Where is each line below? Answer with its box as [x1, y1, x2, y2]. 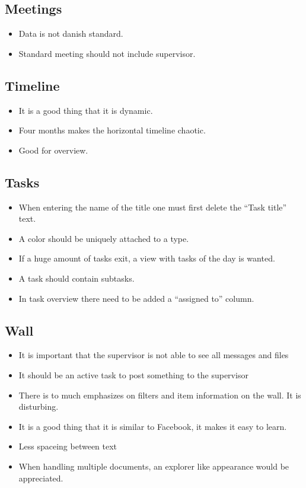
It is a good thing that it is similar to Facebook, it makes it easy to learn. [18, 420, 287, 432]
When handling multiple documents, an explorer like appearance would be [18, 460, 289, 472]
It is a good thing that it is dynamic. [18, 104, 153, 116]
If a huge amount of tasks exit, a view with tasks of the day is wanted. [18, 252, 275, 264]
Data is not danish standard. [18, 27, 123, 40]
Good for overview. [18, 143, 88, 156]
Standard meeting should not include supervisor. [18, 47, 196, 59]
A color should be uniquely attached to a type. [18, 232, 189, 244]
